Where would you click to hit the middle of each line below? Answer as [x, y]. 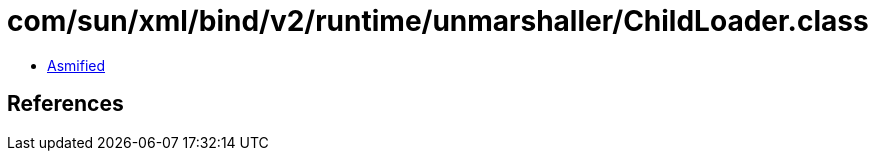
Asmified [76, 65]
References [65, 104]
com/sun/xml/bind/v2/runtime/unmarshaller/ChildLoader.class [438, 21]
